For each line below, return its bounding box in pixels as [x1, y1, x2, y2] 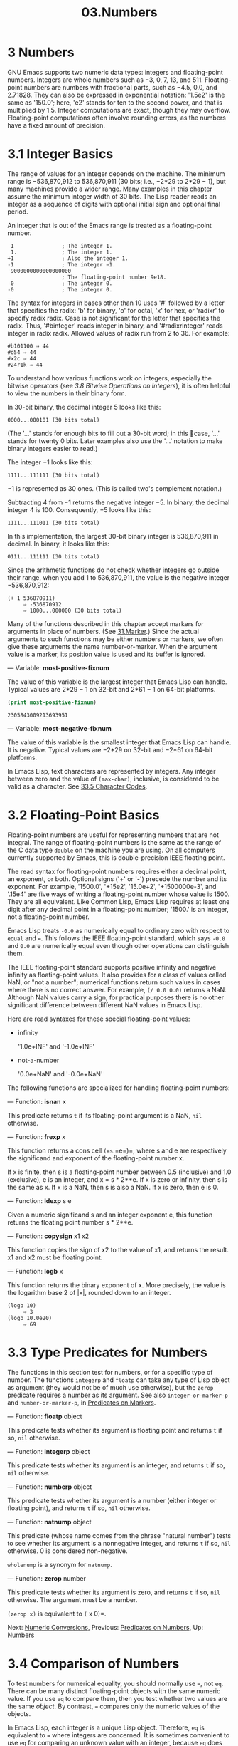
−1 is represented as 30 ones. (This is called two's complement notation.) [7, 484, 222, 492]
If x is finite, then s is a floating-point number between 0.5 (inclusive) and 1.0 [7, 1168, 232, 1176]
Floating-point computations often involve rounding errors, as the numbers [7, 113, 226, 122]
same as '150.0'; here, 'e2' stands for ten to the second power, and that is [7, 98, 222, 107]
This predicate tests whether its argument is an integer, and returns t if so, [7, 1461, 225, 1470]
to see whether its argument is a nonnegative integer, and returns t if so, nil [7, 1539, 231, 1547]
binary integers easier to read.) [7, 444, 98, 452]
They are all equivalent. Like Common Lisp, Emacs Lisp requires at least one [7, 897, 230, 905]
